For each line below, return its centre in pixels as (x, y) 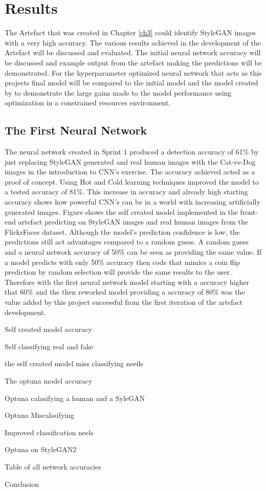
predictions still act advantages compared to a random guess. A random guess (127, 242)
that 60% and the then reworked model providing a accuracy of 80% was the (125, 292)
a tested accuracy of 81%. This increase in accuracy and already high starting (126, 192)
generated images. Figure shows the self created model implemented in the (121, 211)
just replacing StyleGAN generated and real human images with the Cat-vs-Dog (130, 161)
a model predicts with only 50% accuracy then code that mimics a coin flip (122, 262)
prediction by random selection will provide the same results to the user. (118, 272)
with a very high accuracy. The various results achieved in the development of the (133, 42)
